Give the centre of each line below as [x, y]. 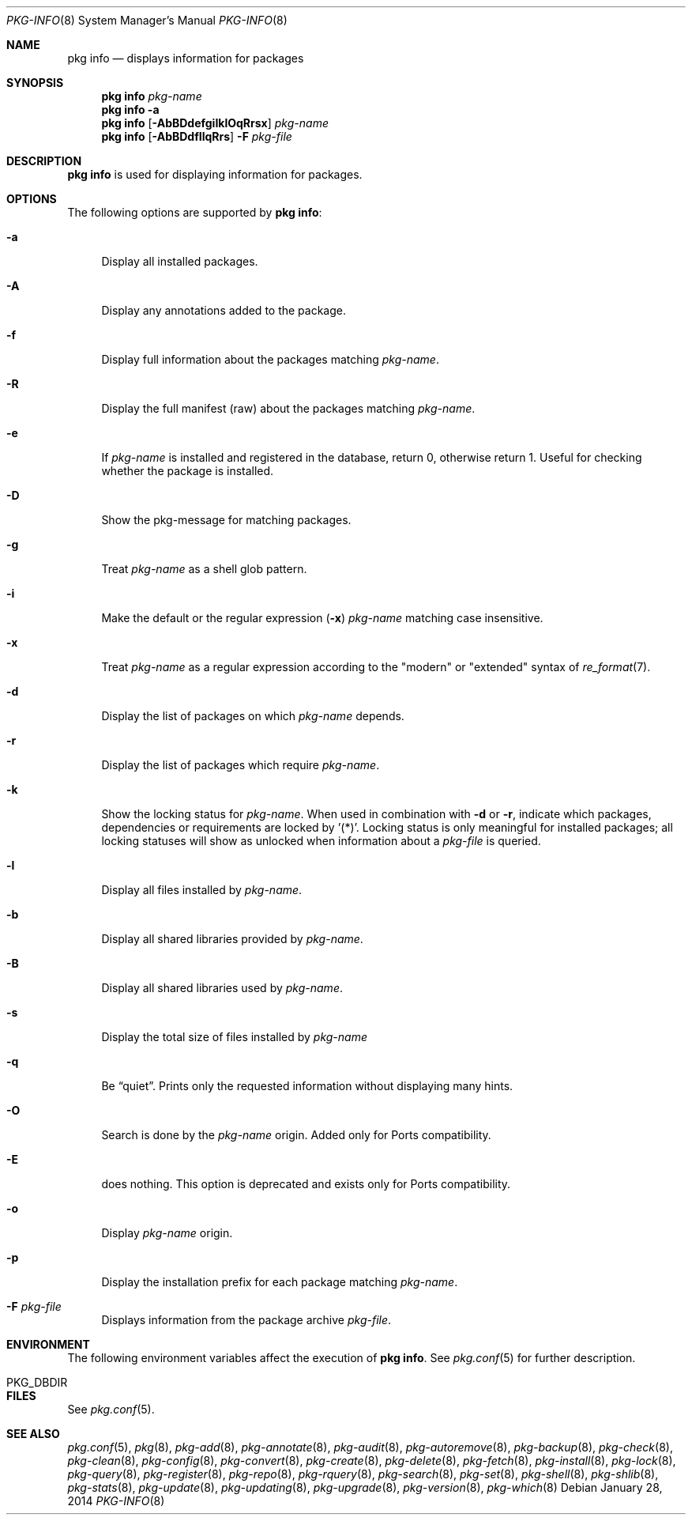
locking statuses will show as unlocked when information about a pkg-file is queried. [321, 841]
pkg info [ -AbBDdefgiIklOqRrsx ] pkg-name [215, 123]
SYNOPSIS [35, 83]
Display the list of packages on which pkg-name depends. [253, 716]
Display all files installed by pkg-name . [202, 890]
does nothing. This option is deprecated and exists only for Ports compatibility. [306, 1184]
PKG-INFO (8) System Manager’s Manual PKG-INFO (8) [147, 20]
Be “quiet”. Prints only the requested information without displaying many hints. [307, 1086]
